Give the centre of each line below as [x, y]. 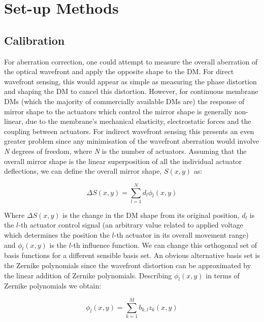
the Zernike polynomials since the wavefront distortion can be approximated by [128, 265]
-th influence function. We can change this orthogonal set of [164, 245]
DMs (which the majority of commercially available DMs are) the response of [124, 101]
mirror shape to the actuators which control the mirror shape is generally [118, 111]
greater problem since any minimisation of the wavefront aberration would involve [132, 141]
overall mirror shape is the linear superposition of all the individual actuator [123, 161]
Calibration [35, 40]
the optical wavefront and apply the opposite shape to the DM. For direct [119, 71]
